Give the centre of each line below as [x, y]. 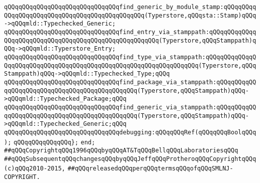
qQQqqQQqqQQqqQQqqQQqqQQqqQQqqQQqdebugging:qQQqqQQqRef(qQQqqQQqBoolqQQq [130, 132]
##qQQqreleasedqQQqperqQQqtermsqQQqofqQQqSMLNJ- [150, 169]
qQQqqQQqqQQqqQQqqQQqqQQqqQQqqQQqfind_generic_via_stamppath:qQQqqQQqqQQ [130, 107]
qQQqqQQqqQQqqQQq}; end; [55, 142]
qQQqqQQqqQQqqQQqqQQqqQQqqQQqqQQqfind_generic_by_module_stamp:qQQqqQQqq [130, 7]
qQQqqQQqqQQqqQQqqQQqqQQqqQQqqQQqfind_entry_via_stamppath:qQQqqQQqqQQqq [130, 32]
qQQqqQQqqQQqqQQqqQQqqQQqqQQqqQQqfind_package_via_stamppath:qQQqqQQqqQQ [130, 82]
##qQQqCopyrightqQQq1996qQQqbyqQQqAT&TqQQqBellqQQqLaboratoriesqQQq [121, 151]
